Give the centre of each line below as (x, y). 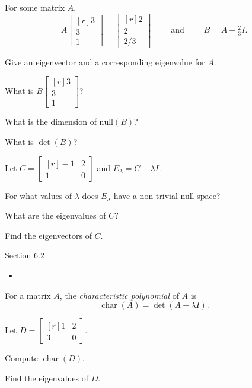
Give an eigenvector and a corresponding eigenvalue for (105, 61)
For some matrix (35, 7)
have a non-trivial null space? (167, 195)
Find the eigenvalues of (47, 378)
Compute (21, 358)
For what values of (39, 195)
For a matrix (28, 295)
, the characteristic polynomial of (119, 295)
